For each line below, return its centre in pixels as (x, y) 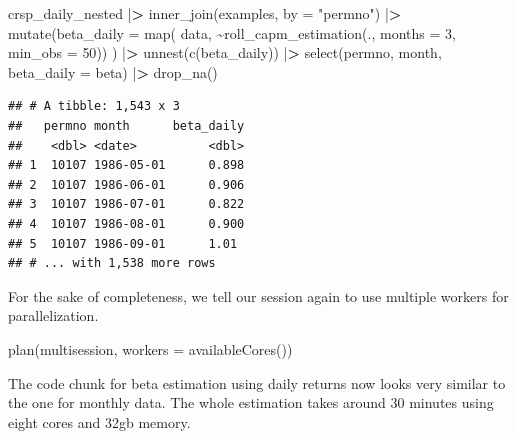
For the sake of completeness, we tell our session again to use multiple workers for (258, 295)
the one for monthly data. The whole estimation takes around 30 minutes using (251, 402)
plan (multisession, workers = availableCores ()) (150, 348)
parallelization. (53, 315)
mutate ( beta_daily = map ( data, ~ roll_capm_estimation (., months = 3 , (232, 32)
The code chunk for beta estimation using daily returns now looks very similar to (257, 382)
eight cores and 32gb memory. (99, 421)
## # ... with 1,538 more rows (112, 263)
